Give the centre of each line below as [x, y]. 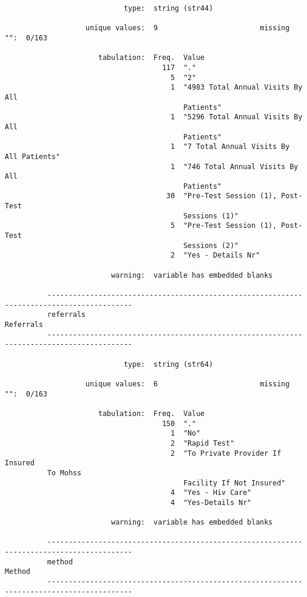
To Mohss [64, 473]
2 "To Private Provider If [226, 453]
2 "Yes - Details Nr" [215, 255]
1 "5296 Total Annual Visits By [237, 117]
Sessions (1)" [211, 216]
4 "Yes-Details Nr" [211, 502]
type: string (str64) [168, 364]
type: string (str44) [168, 8]
